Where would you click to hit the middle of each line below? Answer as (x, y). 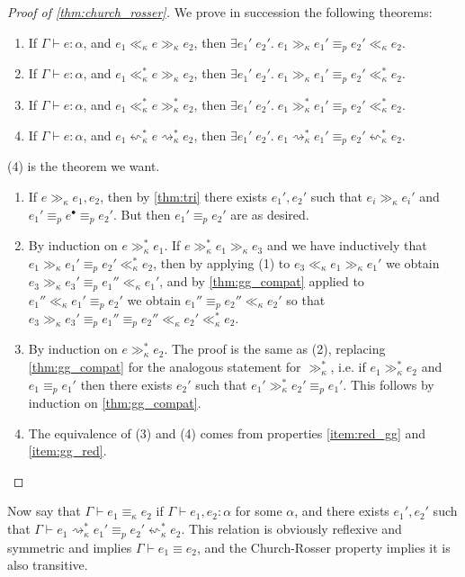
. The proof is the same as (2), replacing (275, 349)
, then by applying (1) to (222, 262)
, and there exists (342, 511)
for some (259, 511)
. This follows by (389, 384)
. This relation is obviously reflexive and (291, 529)
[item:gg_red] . (67, 451)
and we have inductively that (347, 245)
